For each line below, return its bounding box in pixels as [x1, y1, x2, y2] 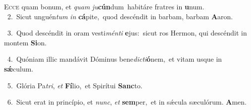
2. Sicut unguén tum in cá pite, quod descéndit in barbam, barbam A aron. [7, 11, 233, 21]
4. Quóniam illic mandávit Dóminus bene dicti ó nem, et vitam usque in [7, 54, 222, 64]
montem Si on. [4, 37, 47, 47]
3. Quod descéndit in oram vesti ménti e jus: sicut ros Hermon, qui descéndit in [7, 28, 247, 38]
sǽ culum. [4, 63, 34, 73]
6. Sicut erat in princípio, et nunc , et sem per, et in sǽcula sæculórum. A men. [7, 97, 247, 107]
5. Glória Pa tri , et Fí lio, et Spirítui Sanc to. [7, 80, 143, 90]
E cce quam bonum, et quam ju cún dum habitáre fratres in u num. [4, 1, 204, 11]
